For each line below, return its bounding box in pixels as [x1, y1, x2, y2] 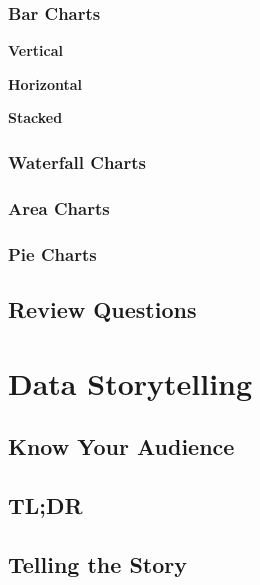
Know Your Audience [8, 431, 235, 462]
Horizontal [8, 73, 83, 94]
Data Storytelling [8, 362, 253, 403]
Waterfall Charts [8, 149, 146, 174]
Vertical [8, 40, 64, 61]
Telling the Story [8, 548, 187, 579]
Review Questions [8, 293, 197, 324]
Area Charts [8, 195, 110, 220]
